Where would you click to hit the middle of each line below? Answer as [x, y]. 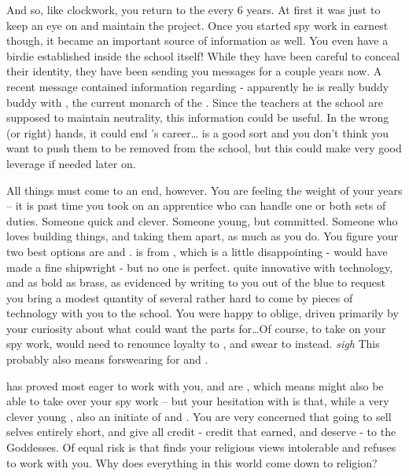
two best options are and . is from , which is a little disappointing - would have [197, 251]
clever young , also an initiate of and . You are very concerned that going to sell [199, 416]
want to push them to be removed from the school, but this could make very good [204, 148]
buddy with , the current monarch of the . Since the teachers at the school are [195, 102]
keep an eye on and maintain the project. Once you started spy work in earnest [197, 25]
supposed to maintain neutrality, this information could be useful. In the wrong [198, 117]
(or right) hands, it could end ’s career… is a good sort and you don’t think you [197, 132]
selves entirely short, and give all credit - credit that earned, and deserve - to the [201, 432]
